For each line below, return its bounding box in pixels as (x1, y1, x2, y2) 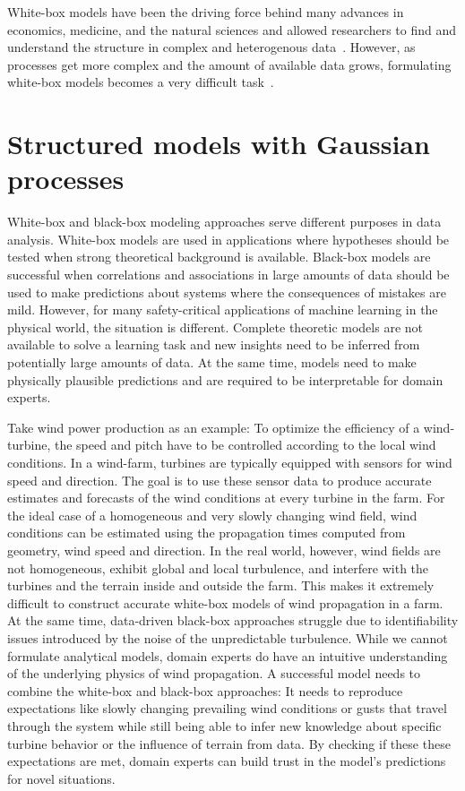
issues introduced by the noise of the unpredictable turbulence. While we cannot (7, 628, 448, 647)
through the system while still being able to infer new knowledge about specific (7, 716, 442, 735)
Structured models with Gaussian (7, 125, 430, 162)
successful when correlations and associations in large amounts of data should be (7, 265, 450, 284)
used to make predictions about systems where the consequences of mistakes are (7, 282, 446, 301)
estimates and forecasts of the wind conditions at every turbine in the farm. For (7, 488, 445, 507)
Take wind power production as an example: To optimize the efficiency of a (7, 417, 420, 436)
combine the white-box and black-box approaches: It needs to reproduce (7, 681, 403, 700)
